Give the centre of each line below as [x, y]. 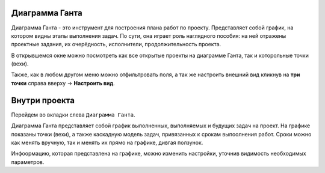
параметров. [28, 162]
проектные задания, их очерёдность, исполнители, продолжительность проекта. [116, 44]
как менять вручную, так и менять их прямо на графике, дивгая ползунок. [107, 142]
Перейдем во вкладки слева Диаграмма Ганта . [73, 115]
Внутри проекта [43, 100]
